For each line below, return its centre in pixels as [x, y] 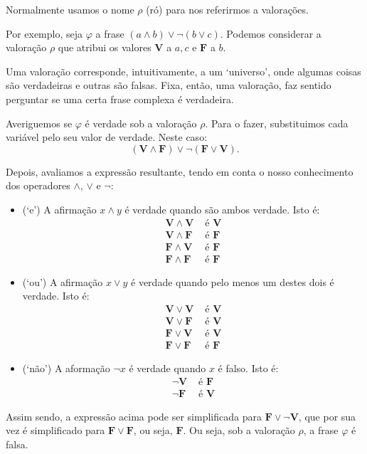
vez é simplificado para [55, 430]
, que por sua [327, 416]
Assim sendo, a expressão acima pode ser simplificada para [134, 416]
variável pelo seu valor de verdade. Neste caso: [107, 137]
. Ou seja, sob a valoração [239, 430]
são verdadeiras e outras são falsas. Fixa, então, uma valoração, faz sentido [169, 85]
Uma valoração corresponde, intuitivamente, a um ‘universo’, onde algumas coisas [183, 71]
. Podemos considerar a [271, 33]
